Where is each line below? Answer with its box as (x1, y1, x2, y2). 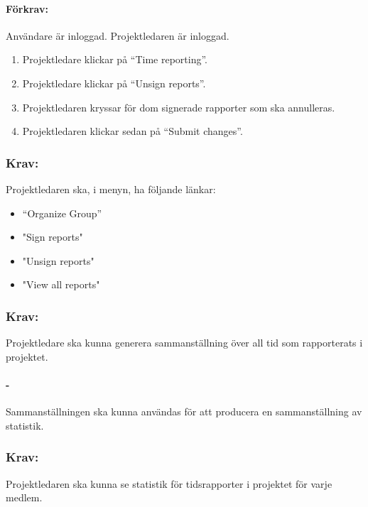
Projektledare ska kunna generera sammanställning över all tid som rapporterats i (6, 335, 363, 350)
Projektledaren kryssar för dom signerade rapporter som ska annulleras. (22, 99, 335, 114)
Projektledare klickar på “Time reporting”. (22, 52, 207, 67)
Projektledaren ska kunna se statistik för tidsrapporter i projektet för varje (6, 476, 332, 491)
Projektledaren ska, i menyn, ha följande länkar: (6, 181, 216, 196)
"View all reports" (22, 277, 100, 292)
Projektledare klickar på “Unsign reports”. (22, 75, 206, 90)
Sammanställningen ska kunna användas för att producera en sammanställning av (6, 404, 362, 419)
